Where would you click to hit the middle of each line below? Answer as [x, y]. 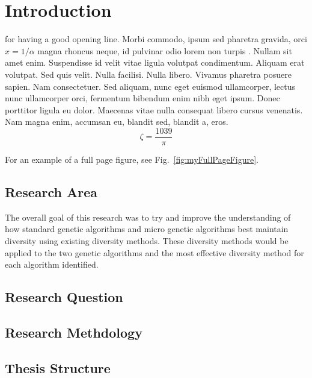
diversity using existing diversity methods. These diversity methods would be [147, 240]
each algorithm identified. [52, 264]
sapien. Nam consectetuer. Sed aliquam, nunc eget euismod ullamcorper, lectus [150, 86]
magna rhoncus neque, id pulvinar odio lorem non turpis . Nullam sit [165, 50]
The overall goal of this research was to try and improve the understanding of [148, 217]
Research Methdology [74, 332]
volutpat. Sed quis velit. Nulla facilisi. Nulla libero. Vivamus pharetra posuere [148, 74]
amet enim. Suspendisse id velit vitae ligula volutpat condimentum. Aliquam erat [155, 62]
